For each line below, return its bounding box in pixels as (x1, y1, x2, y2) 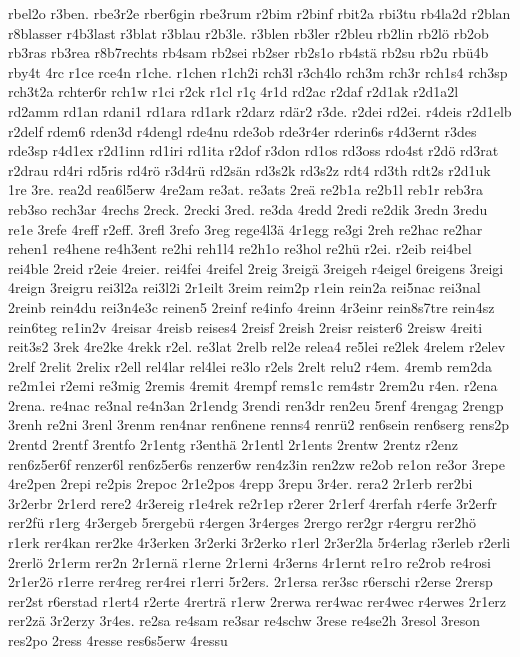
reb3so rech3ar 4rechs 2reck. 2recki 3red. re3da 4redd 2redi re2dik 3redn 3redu (8, 198, 488, 219)
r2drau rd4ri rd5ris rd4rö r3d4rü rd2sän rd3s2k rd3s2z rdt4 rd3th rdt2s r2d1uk (8, 159, 491, 180)
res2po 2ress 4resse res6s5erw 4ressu (8, 630, 228, 650)
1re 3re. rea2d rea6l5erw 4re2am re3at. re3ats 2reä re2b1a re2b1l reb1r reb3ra (8, 179, 484, 200)
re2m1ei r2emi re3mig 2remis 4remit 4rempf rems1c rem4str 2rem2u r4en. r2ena (8, 375, 498, 396)
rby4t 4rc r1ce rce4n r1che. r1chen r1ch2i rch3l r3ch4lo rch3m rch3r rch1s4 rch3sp (8, 61, 508, 82)
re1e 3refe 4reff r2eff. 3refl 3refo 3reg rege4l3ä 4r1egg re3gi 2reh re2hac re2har (8, 218, 483, 239)
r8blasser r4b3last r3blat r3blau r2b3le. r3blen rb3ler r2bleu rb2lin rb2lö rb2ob (8, 22, 489, 43)
